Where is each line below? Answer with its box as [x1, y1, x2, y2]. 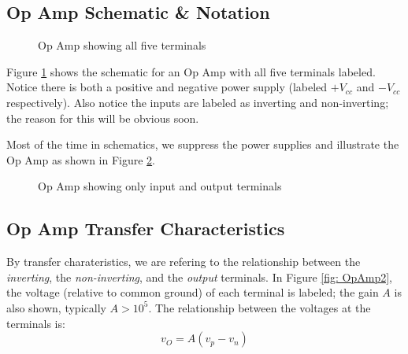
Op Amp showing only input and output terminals [38, 178, 282, 194]
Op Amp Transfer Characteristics [6, 216, 285, 241]
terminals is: [6, 315, 65, 331]
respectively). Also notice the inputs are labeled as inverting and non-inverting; [6, 94, 389, 110]
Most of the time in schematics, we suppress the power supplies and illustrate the [6, 136, 399, 153]
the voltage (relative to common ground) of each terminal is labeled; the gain [6, 284, 379, 301]
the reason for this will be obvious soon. [6, 109, 199, 126]
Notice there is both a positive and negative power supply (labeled [6, 79, 328, 95]
